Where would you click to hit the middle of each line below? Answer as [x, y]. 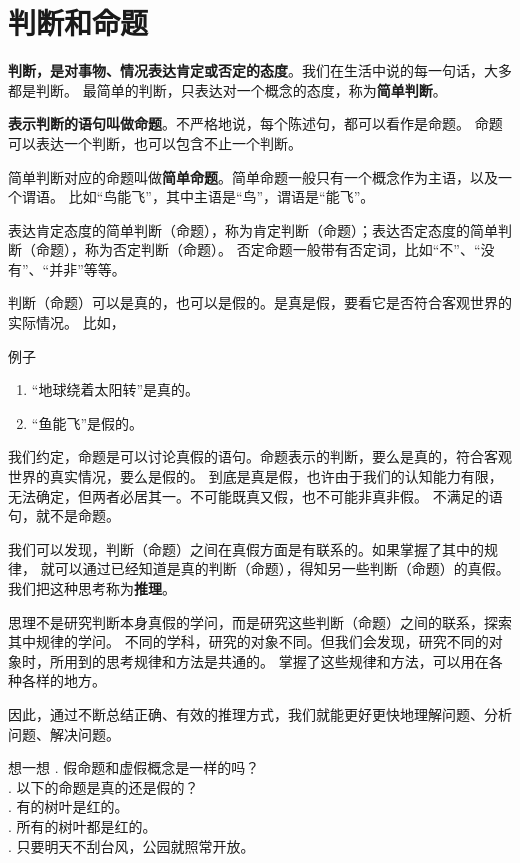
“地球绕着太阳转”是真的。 [115, 389]
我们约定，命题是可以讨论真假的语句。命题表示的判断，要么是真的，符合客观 [260, 456]
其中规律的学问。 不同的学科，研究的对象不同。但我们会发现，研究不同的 [248, 641]
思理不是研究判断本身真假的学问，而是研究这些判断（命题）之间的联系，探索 [260, 621]
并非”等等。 [87, 268]
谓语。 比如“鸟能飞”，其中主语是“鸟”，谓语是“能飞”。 [198, 196]
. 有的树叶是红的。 [68, 806]
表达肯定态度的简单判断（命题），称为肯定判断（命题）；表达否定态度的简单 [253, 229]
